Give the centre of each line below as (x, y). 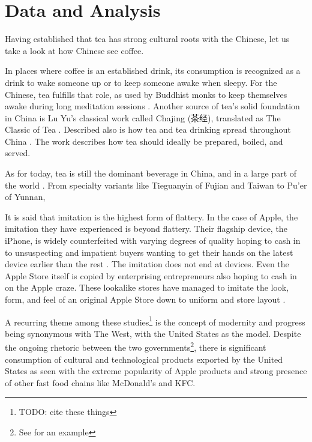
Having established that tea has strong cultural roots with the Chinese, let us (147, 39)
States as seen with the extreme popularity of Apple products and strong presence (156, 371)
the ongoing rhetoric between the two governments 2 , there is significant (136, 347)
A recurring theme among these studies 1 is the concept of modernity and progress (155, 321)
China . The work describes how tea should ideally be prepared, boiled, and (144, 141)
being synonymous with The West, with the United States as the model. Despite (153, 333)
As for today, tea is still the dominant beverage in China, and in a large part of (151, 173)
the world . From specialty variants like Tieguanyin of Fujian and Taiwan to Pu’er (156, 185)
